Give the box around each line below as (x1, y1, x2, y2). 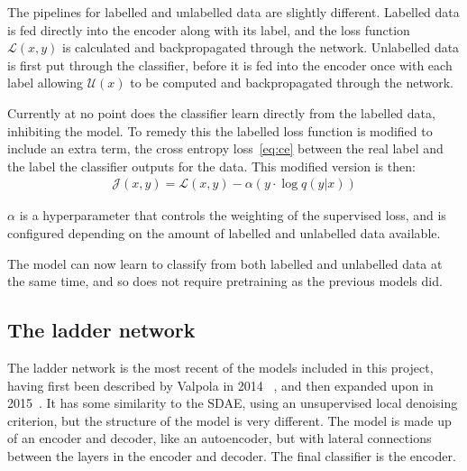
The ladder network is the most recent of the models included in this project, (7, 357, 434, 376)
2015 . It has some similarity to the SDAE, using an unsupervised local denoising (7, 393, 458, 412)
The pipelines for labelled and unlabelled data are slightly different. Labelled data (7, 3, 460, 21)
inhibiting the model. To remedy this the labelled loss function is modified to (7, 121, 433, 140)
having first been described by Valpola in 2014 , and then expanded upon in (7, 375, 434, 394)
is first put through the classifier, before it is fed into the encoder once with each (7, 55, 453, 74)
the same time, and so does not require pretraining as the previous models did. (7, 272, 443, 291)
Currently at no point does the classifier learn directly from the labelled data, (7, 103, 435, 122)
